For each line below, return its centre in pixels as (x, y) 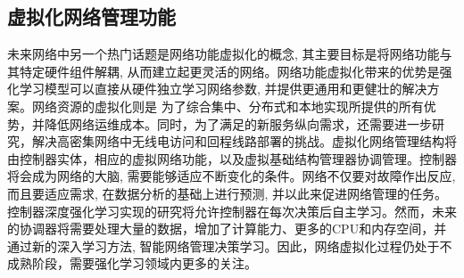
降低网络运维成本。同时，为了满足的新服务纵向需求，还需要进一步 (238, 123)
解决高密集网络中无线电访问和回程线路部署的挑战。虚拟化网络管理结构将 (244, 141)
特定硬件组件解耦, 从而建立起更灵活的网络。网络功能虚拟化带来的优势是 (229, 71)
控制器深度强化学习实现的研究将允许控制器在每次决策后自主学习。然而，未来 (232, 211)
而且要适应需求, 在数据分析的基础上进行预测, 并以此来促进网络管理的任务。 (228, 193)
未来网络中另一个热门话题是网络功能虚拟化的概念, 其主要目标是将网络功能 (224, 54)
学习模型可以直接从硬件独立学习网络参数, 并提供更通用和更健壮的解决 (223, 89)
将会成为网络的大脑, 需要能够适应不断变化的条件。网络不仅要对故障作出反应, (232, 176)
